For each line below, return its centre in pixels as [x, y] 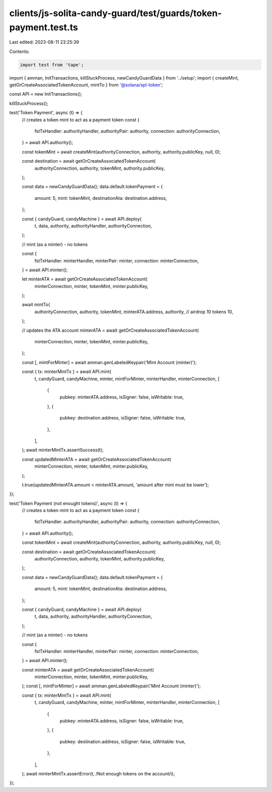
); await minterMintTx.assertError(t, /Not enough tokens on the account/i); [98, 774]
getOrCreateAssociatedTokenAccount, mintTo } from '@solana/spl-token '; [86, 85]
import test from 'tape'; [52, 65]
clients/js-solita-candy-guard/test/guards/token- [116, 13]
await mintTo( [36, 305]
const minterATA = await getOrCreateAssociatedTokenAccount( [88, 670]
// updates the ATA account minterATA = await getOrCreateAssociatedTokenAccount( [110, 330]
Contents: [19, 51]
